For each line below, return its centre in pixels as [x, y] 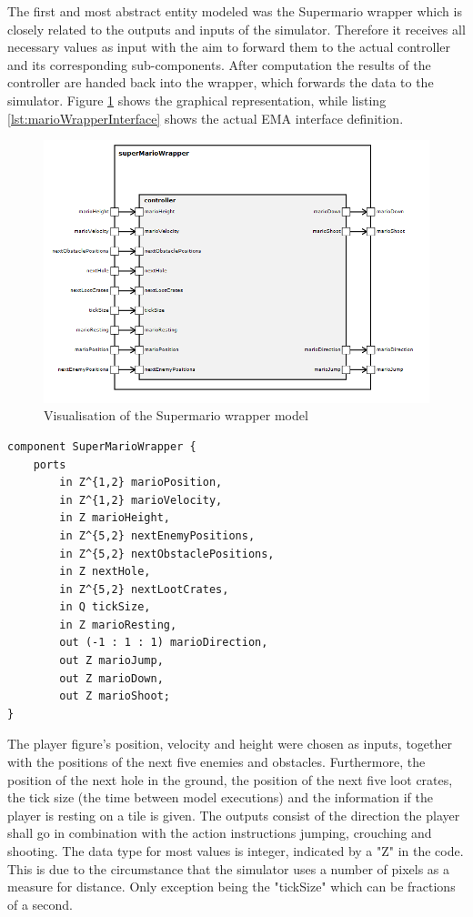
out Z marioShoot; [115, 696]
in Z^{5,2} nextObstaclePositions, [167, 554]
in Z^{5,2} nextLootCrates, [144, 589]
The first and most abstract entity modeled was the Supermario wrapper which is [235, 11]
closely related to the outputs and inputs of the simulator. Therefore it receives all [236, 29]
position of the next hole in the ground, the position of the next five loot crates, [230, 779]
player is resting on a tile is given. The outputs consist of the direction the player [234, 815]
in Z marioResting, [118, 625]
